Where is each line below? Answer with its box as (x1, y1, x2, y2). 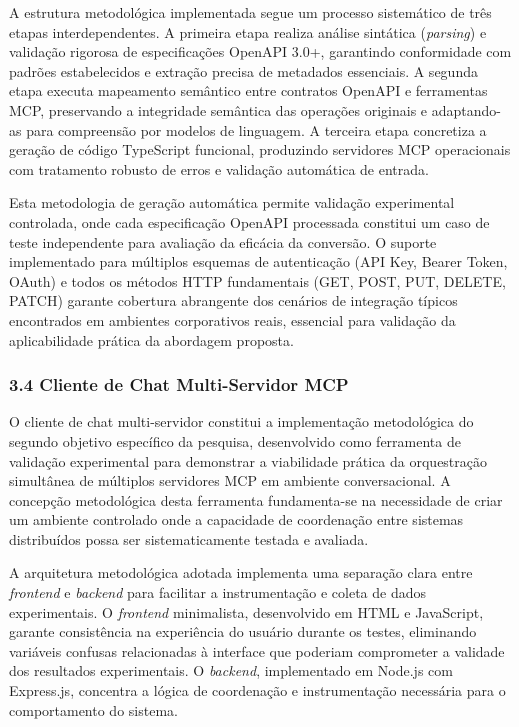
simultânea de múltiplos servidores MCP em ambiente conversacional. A (9, 470, 451, 491)
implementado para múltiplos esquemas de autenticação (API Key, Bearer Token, (9, 251, 508, 272)
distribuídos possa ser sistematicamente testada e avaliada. (9, 528, 369, 549)
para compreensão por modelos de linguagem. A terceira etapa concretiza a (26, 119, 487, 140)
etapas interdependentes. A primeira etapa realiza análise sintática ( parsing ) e (9, 21, 487, 42)
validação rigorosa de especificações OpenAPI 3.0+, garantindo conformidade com (9, 41, 512, 62)
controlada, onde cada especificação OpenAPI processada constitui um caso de (9, 211, 490, 232)
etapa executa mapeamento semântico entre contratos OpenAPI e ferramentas (9, 80, 488, 101)
